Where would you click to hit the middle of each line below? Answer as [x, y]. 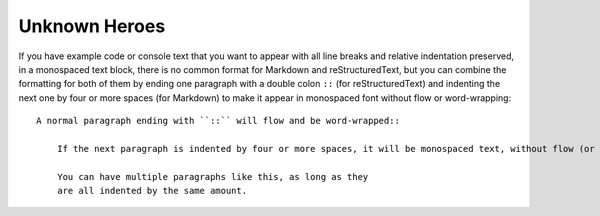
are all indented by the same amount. [152, 191]
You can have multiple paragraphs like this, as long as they [212, 176]
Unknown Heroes [92, 26]
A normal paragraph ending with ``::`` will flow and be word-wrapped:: [218, 121]
